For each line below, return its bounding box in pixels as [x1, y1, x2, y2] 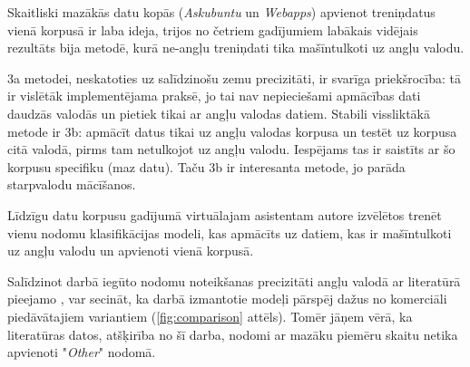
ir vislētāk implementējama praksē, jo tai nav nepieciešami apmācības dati [7, 86, 421, 105]
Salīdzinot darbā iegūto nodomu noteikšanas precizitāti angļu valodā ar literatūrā [7, 271, 461, 290]
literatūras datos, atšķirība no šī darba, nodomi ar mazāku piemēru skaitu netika [7, 324, 458, 343]
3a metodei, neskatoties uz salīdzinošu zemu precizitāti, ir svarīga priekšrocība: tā [7, 68, 461, 87]
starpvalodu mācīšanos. [7, 175, 136, 194]
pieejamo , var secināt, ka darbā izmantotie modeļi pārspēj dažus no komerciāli [7, 289, 447, 308]
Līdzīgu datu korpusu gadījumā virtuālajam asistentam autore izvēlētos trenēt [7, 205, 442, 224]
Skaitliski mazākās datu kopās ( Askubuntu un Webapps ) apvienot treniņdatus [7, 3, 436, 21]
